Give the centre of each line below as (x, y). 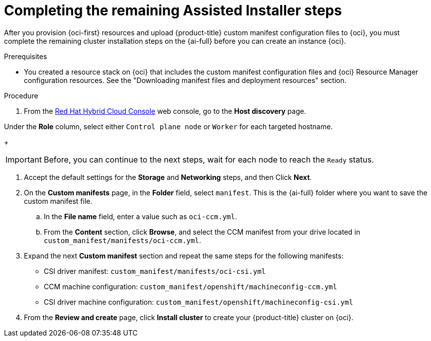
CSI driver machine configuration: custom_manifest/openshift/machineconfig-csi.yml (199, 302)
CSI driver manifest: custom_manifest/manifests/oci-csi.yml (155, 271)
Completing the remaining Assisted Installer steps (173, 10)
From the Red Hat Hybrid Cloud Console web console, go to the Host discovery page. (165, 111)
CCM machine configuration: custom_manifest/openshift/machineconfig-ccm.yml (191, 286)
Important (24, 159)
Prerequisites (26, 56)
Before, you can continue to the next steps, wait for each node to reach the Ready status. (209, 159)
